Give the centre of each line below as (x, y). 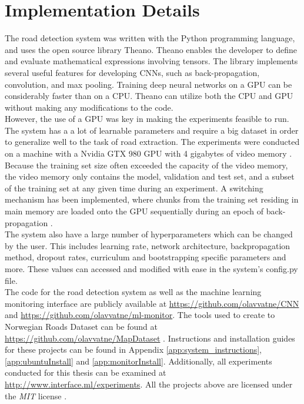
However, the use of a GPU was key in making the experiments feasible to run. (147, 119)
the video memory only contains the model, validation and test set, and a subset (150, 176)
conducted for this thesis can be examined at (86, 372)
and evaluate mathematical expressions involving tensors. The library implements (151, 61)
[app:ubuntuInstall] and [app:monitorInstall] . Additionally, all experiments (138, 361)
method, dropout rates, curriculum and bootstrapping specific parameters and (146, 257)
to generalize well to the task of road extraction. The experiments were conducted (152, 142)
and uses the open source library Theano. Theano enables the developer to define (151, 49)
